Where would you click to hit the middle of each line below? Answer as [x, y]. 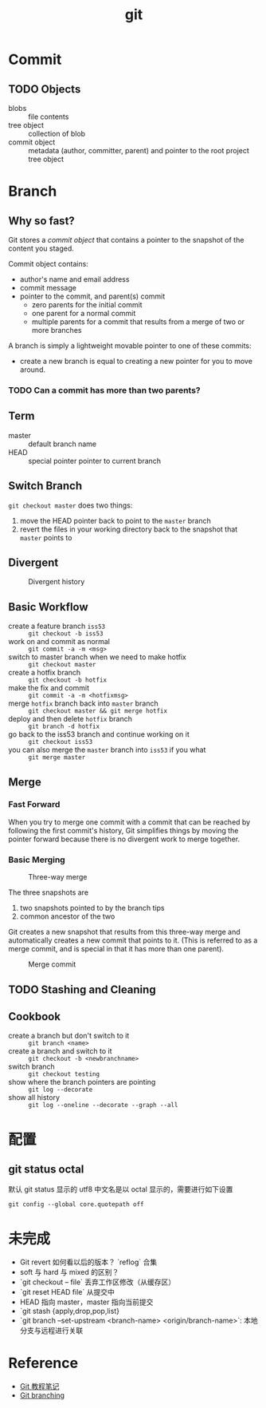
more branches [57, 330]
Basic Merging [37, 860]
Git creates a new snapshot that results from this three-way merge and [124, 932]
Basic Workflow [49, 607]
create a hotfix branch [45, 673]
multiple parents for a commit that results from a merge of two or [138, 322]
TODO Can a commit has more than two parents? [104, 390]
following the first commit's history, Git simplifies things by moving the [123, 830]
